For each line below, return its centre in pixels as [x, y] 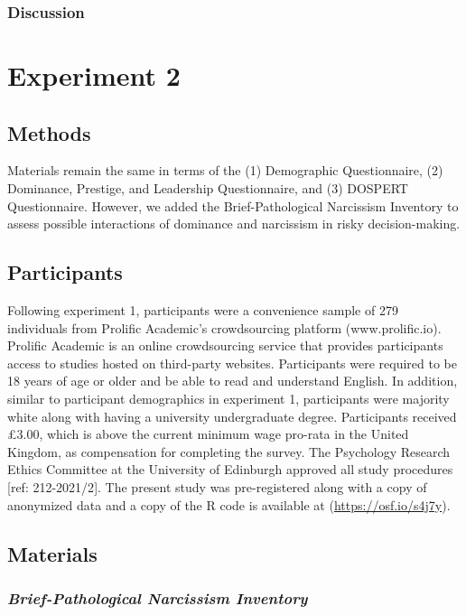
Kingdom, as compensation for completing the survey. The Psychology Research [229, 451]
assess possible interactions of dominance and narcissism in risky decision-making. [234, 224]
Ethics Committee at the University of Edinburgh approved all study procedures [230, 469]
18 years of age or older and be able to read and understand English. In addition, [233, 381]
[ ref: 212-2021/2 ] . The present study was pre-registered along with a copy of [217, 486]
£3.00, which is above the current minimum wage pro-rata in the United [208, 434]
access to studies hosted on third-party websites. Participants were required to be [233, 363]
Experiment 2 [94, 75]
